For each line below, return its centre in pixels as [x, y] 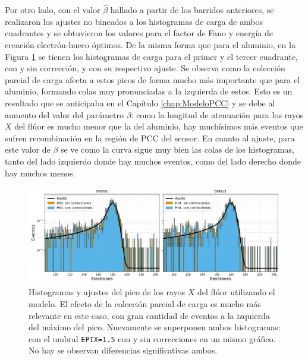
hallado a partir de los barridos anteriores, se [192, 10]
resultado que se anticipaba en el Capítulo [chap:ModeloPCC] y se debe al [140, 102]
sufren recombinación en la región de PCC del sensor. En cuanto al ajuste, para [150, 138]
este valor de [28, 149]
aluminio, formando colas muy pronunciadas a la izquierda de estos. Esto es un [149, 91]
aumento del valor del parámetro [65, 114]
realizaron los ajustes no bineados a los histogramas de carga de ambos [134, 21]
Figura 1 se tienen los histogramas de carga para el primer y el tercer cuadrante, [151, 56]
